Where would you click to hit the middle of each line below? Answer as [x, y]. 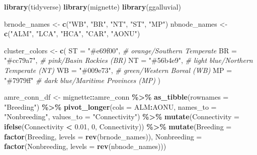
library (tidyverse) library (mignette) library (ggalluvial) [93, 7]
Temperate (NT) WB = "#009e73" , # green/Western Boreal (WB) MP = [118, 70]
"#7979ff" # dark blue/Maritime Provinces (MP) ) [82, 80]
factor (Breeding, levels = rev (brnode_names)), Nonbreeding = [103, 136]
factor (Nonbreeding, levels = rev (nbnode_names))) [85, 146]
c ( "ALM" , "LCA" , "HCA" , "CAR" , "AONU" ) [72, 33]
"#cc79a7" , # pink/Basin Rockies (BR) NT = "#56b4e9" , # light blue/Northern [128, 60]
